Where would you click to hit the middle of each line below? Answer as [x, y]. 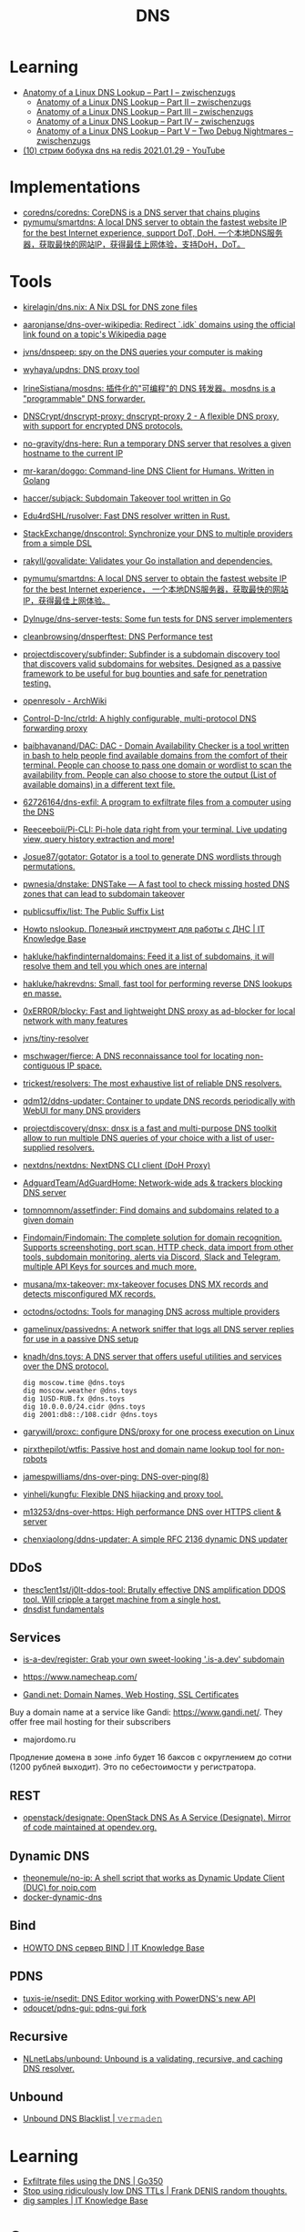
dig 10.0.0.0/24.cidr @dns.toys [84, 1406]
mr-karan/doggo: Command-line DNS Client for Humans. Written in [148, 471]
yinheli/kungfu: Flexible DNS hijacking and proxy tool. [123, 1493]
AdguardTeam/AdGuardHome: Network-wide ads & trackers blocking [152, 1182]
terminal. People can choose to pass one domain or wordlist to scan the [157, 765]
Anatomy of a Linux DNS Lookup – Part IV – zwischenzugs [145, 121]
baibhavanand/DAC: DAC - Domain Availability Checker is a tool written [156, 745]
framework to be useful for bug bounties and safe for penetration [145, 673]
